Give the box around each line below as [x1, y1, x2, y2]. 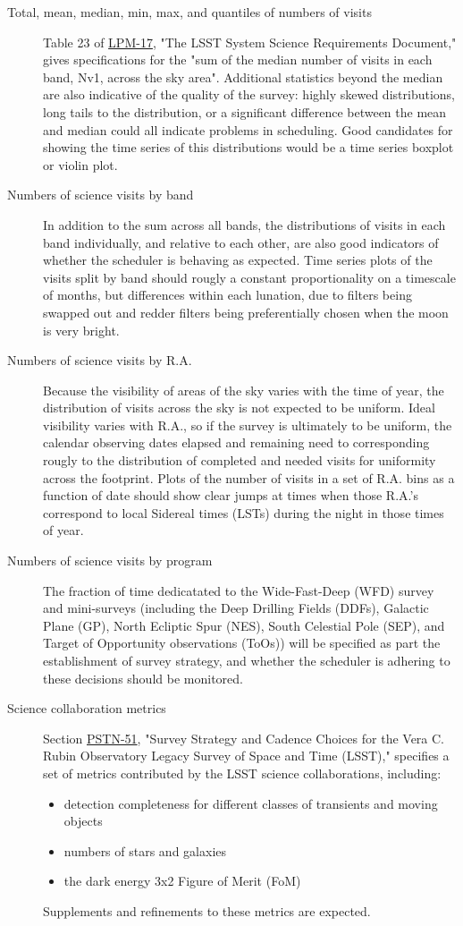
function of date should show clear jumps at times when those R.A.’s [43, 486, 418, 505]
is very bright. [43, 320, 120, 339]
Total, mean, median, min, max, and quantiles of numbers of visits [7, 3, 372, 21]
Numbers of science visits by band [7, 185, 194, 204]
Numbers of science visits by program [7, 551, 213, 570]
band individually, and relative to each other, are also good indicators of [43, 233, 439, 251]
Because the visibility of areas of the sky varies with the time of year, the [43, 380, 444, 399]
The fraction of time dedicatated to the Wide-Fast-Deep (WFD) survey [43, 581, 434, 599]
